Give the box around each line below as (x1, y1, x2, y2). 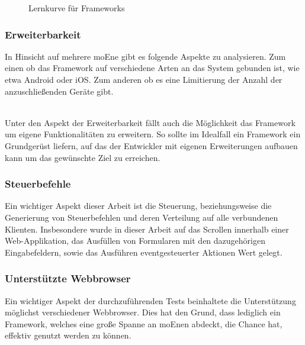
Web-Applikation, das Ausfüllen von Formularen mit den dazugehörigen (5, 234, 265, 247)
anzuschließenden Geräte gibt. (5, 85, 114, 97)
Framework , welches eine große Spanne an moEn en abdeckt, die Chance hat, (5, 317, 282, 330)
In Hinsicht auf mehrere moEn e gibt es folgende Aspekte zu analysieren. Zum (5, 50, 286, 62)
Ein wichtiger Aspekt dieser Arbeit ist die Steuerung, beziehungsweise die (5, 199, 272, 212)
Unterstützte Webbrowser (5, 271, 131, 286)
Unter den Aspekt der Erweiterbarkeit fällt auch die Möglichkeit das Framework (5, 116, 296, 128)
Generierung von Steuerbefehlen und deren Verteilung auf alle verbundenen (5, 211, 278, 223)
